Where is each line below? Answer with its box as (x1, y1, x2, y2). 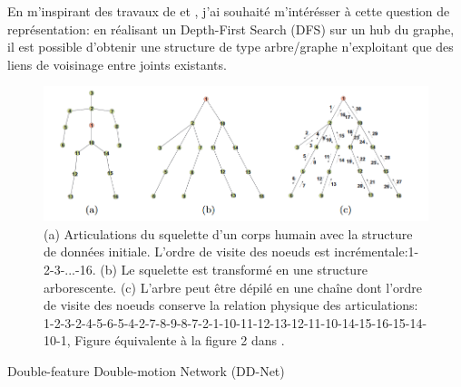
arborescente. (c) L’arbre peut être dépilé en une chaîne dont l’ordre (44, 277, 423, 296)
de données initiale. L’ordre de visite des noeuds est (44, 242, 330, 261)
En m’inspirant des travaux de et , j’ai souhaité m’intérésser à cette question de (7, 2, 450, 20)
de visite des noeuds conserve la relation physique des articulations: (44, 295, 418, 314)
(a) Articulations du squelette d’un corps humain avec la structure (44, 224, 413, 243)
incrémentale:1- (334, 242, 419, 261)
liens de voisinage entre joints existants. (7, 54, 227, 73)
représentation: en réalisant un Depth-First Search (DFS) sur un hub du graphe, (7, 19, 455, 38)
